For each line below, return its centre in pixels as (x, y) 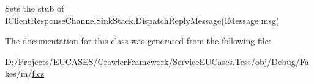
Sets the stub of (35, 8)
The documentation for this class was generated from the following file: (138, 41)
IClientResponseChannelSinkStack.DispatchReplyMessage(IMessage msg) (142, 20)
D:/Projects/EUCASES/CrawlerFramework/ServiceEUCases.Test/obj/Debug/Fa (157, 61)
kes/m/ (19, 73)
